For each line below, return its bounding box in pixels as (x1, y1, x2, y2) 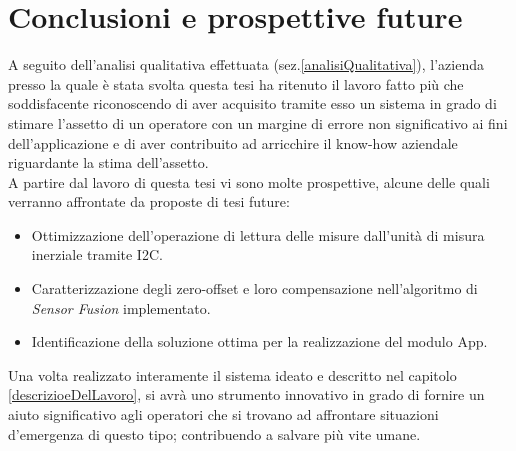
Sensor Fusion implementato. (31, 297, 211, 318)
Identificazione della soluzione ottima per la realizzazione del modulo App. (31, 331, 488, 352)
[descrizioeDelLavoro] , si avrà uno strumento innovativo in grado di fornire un (8, 384, 485, 405)
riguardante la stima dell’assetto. (8, 152, 209, 173)
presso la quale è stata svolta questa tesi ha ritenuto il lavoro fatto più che (8, 73, 464, 94)
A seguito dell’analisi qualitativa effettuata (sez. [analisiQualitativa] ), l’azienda (8, 54, 484, 75)
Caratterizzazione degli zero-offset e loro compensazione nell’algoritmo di (31, 278, 478, 299)
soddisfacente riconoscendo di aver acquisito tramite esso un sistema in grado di (8, 93, 497, 114)
